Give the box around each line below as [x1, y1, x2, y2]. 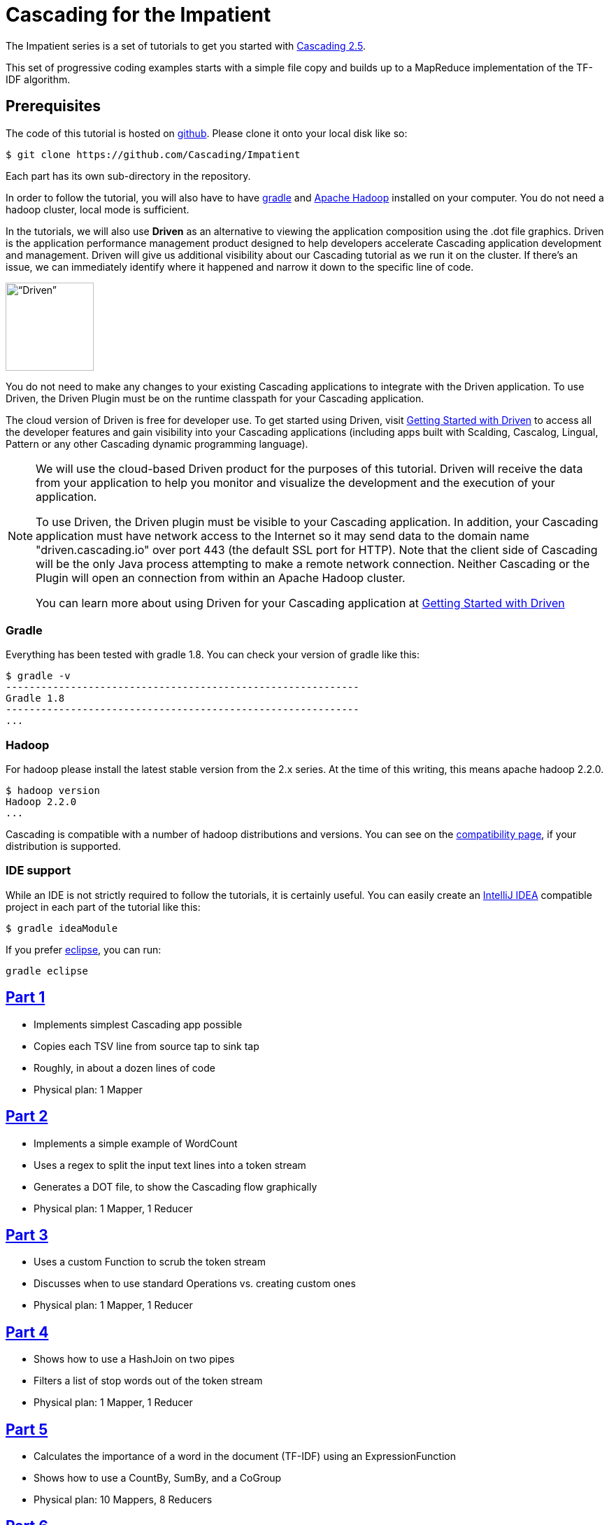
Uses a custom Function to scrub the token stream [34, 1256, 266, 1268]
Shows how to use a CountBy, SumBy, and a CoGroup [34, 1472, 282, 1484]
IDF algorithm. [6, 73, 71, 85]
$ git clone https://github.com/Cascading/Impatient [6, 148, 301, 160]
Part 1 [6, 988, 45, 1007]
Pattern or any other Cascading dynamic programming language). [6, 437, 308, 450]
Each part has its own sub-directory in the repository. [6, 169, 251, 182]
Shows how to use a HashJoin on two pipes [34, 1353, 235, 1366]
